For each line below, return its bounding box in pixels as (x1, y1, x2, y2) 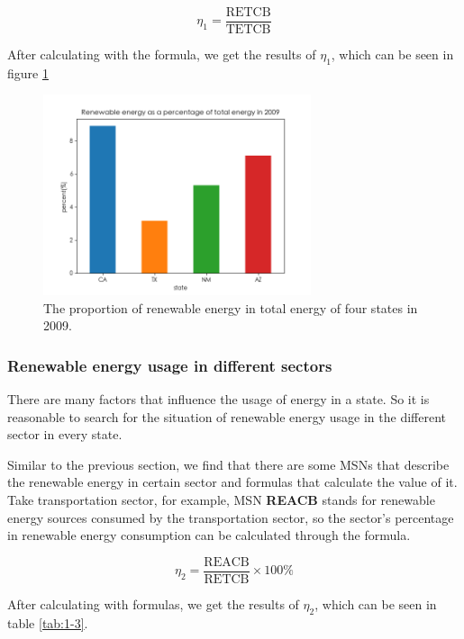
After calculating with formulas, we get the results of (7, 594, 299, 613)
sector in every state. (7, 425, 123, 444)
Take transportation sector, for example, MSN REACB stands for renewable (7, 490, 435, 509)
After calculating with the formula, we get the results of (7, 45, 316, 64)
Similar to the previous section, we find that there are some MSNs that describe (7, 454, 450, 473)
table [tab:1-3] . (7, 613, 88, 632)
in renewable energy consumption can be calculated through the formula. (7, 526, 411, 544)
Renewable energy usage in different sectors (7, 354, 332, 376)
